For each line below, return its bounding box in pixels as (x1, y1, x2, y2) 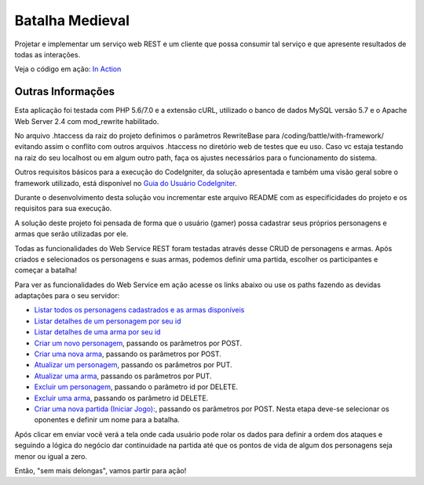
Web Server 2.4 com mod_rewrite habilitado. (14, 116, 159, 126)
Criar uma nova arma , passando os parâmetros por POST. (34, 349, 221, 359)
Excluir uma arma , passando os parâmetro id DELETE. (34, 393, 209, 403)
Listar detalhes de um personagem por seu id (34, 316, 181, 326)
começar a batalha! (14, 265, 78, 275)
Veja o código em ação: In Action (14, 64, 122, 74)
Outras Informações (14, 85, 115, 98)
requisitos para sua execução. (14, 204, 112, 213)
